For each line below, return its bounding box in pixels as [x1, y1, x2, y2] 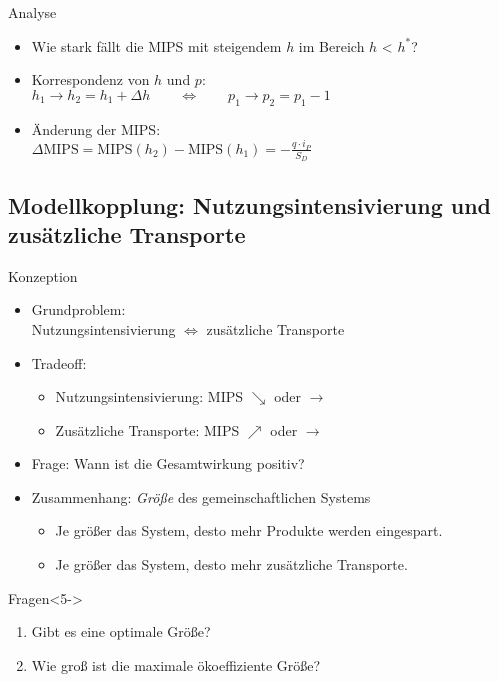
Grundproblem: [31, 299, 126, 320]
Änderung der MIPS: [31, 118, 161, 139]
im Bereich [298, 35, 365, 56]
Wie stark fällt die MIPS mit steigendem [31, 35, 282, 56]
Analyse [8, 2, 57, 22]
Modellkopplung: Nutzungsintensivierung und [8, 189, 492, 220]
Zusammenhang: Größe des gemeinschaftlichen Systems [31, 486, 371, 507]
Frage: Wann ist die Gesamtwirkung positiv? [31, 453, 305, 474]
